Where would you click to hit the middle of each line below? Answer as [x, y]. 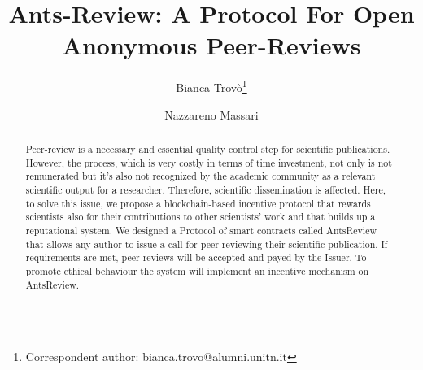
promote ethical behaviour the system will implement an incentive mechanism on [197, 270]
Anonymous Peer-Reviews [211, 45]
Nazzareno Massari [211, 114]
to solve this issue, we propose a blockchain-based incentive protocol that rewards [198, 203]
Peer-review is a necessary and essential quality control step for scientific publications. [208, 148]
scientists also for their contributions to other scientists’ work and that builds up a [201, 217]
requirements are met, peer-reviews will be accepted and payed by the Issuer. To [196, 257]
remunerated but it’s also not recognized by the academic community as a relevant [201, 176]
